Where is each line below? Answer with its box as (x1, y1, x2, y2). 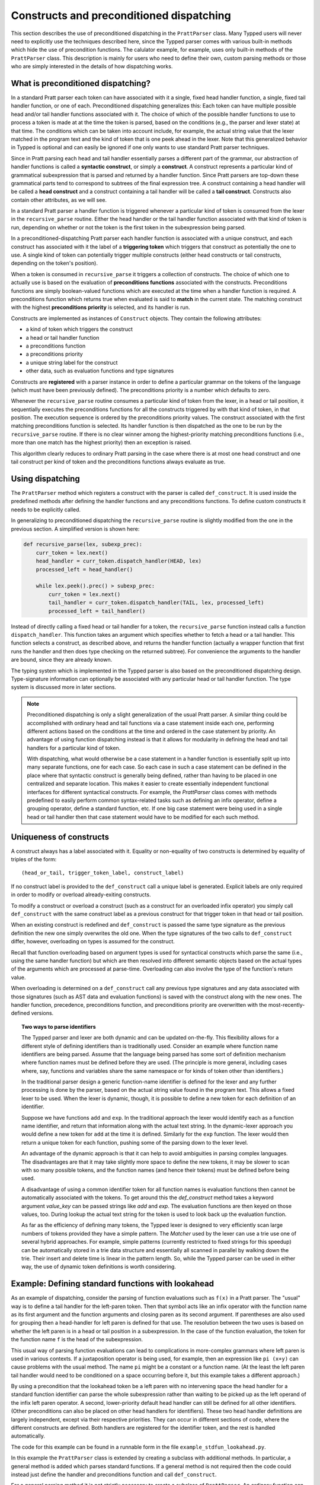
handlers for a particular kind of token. (27, 744, 121, 751)
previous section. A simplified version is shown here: (11, 525, 140, 532)
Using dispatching (11, 473, 80, 484)
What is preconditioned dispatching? (11, 78, 151, 89)
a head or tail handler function (25, 334, 100, 341)
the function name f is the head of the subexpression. (11, 1336, 143, 1343)
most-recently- (268, 1001, 305, 1008)
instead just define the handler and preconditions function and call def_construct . (11, 1471, 217, 1478)
